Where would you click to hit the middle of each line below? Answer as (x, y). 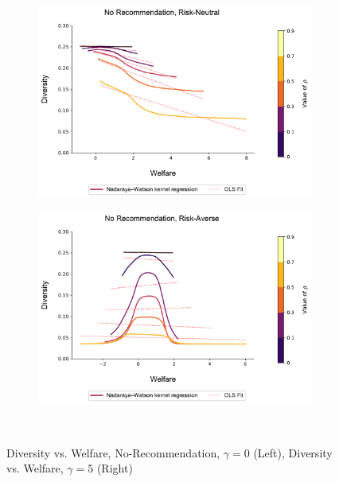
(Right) (115, 468)
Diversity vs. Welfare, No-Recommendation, (113, 452)
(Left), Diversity (293, 452)
